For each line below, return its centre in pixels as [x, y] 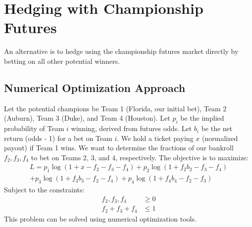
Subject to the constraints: [44, 190]
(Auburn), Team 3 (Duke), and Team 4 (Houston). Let [87, 118]
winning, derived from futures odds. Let [131, 128]
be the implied [202, 118]
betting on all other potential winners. [62, 61]
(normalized [220, 138]
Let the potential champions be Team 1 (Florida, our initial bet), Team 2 [115, 108]
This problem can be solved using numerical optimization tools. [100, 218]
